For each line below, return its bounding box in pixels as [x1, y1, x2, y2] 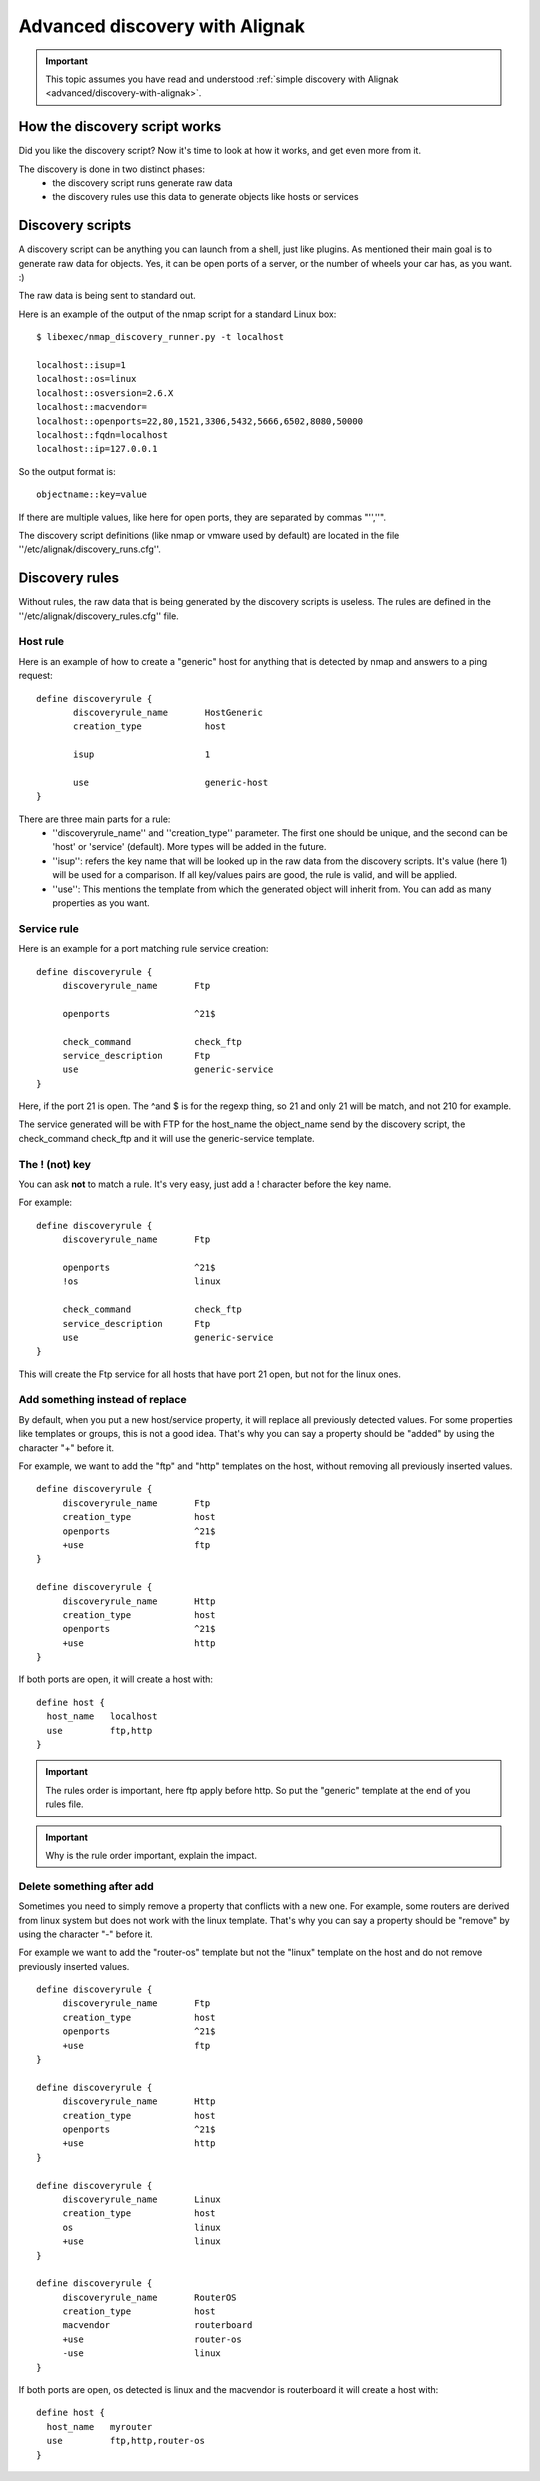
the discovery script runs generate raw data [52, 177, 234, 189]
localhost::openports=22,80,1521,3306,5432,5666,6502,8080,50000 [36, 415, 364, 427]
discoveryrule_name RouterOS [62, 2291, 237, 2303]
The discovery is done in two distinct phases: [18, 163, 205, 175]
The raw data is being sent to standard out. [18, 290, 197, 302]
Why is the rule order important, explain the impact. [45, 1849, 257, 1861]
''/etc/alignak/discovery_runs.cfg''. [18, 543, 162, 555]
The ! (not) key [18, 1157, 92, 1171]
